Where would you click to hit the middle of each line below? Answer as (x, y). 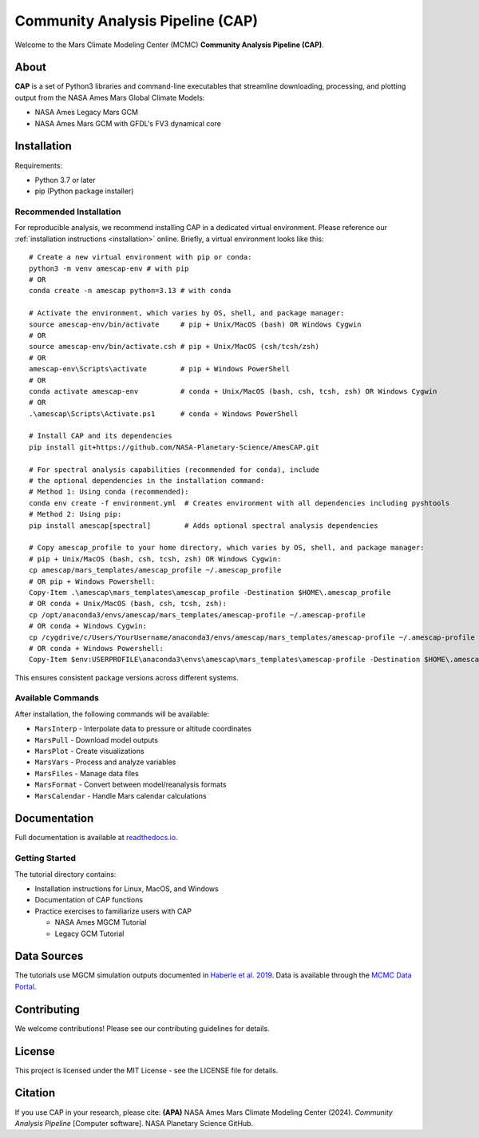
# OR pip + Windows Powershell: (92, 581)
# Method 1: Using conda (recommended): (109, 492)
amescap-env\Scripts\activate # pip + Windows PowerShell (160, 369)
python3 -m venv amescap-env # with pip (109, 268)
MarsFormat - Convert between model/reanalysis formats (131, 785)
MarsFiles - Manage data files (87, 773)
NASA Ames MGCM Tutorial (101, 922)
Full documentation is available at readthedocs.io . (97, 838)
